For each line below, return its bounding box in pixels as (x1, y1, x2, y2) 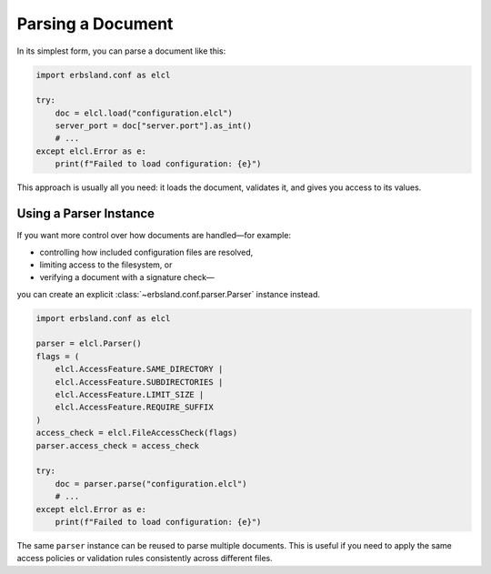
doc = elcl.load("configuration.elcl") (55, 107, 234, 118)
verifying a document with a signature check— (39, 272, 215, 283)
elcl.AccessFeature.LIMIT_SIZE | (55, 389, 205, 400)
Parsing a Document (16, 14, 174, 34)
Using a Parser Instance (16, 206, 155, 222)
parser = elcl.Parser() (35, 338, 143, 349)
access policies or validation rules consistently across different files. (16, 553, 273, 564)
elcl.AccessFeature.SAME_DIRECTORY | (55, 364, 224, 375)
